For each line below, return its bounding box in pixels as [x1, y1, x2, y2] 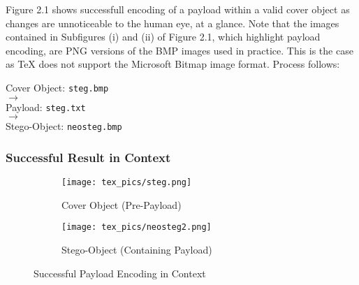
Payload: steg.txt [6, 99, 86, 114]
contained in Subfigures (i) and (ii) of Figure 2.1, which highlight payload [6, 29, 321, 44]
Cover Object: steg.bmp [6, 80, 109, 94]
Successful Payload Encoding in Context [34, 265, 206, 280]
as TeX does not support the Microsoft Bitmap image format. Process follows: [6, 57, 340, 71]
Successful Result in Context [6, 148, 171, 166]
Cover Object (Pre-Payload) [61, 197, 182, 212]
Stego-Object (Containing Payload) [61, 242, 212, 257]
